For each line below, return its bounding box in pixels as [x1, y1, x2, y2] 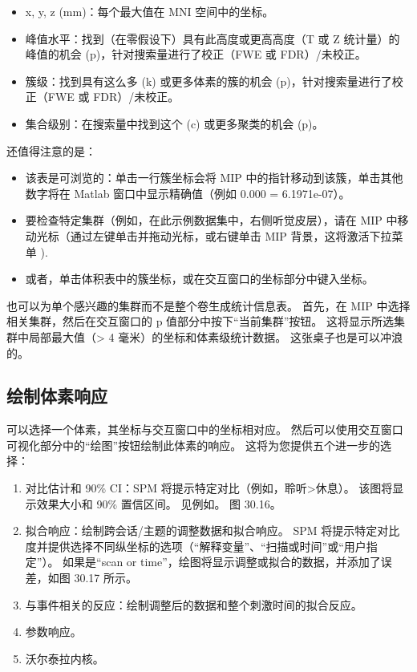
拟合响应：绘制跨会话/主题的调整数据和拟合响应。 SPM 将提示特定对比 [25, 522, 400, 539]
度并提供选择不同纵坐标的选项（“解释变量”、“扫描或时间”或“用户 [25, 537, 366, 554]
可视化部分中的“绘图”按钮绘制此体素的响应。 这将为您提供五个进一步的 [6, 436, 380, 453]
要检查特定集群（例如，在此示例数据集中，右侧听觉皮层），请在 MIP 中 [25, 212, 398, 229]
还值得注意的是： [6, 142, 96, 159]
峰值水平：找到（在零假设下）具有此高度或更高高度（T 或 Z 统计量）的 [25, 30, 400, 47]
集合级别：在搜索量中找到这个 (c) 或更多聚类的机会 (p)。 [25, 115, 324, 132]
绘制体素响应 [6, 383, 107, 408]
